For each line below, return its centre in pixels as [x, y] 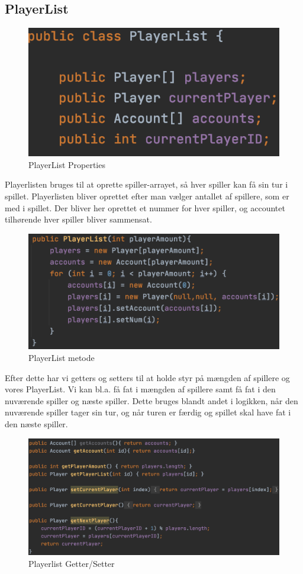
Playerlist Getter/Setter [72, 563]
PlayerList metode [62, 358]
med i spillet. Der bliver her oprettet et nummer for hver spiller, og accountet [145, 207]
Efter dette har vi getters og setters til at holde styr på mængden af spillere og [147, 377]
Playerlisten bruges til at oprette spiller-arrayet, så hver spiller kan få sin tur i [146, 184]
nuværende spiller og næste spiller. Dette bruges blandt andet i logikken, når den [151, 400]
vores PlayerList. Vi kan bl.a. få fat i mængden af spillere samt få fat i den [140, 389]
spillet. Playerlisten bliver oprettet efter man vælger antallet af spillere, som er [147, 196]
